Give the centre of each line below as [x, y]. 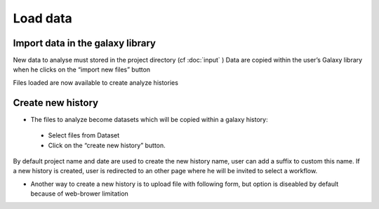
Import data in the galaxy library [84, 43]
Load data [43, 18]
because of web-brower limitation [80, 194]
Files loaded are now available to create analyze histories [96, 82]
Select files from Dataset [84, 135]
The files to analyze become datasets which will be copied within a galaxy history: [149, 119]
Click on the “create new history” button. [107, 145]
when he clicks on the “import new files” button [82, 69]
